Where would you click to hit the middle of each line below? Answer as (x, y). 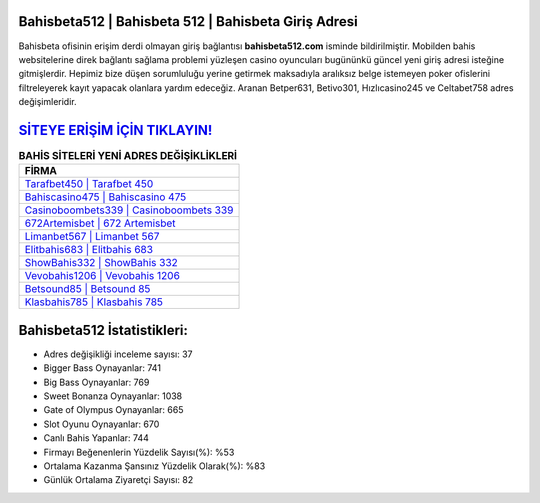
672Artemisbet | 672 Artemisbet (100, 223)
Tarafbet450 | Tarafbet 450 (89, 184)
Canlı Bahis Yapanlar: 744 (96, 438)
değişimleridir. (47, 102)
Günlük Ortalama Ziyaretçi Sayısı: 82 (118, 480)
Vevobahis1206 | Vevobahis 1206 (102, 276)
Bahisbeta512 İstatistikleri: (103, 330)
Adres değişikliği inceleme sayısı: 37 (118, 354)
